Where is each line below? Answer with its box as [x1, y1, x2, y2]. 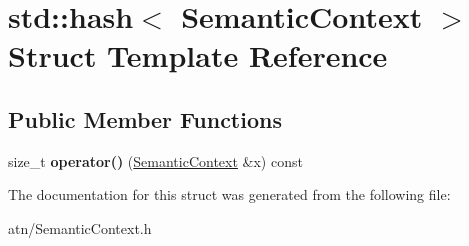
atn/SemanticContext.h [8, 217, 152, 238]
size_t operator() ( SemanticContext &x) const [8, 150, 303, 171]
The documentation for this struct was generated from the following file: [8, 184, 451, 205]
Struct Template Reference [8, 35, 388, 76]
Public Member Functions [8, 103, 282, 134]
